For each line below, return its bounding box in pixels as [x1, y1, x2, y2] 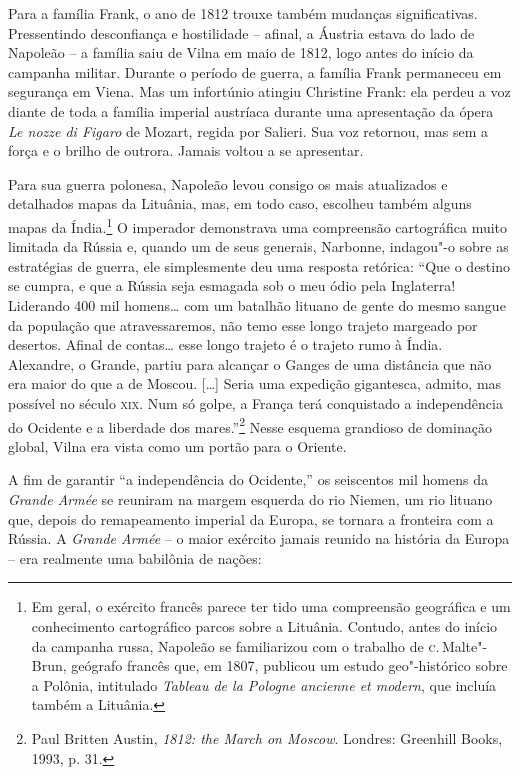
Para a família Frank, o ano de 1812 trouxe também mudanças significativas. [8, 3, 478, 23]
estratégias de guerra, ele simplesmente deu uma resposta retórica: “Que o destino [8, 255, 510, 276]
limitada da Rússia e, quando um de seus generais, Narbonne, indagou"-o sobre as [8, 236, 509, 257]
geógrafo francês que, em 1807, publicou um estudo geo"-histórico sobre [71, 655, 508, 676]
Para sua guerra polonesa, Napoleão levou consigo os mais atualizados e [8, 173, 448, 194]
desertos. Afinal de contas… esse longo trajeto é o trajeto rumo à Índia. [8, 334, 443, 355]
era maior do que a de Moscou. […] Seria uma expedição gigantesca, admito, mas [8, 373, 502, 394]
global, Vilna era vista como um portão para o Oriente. [8, 435, 347, 456]
